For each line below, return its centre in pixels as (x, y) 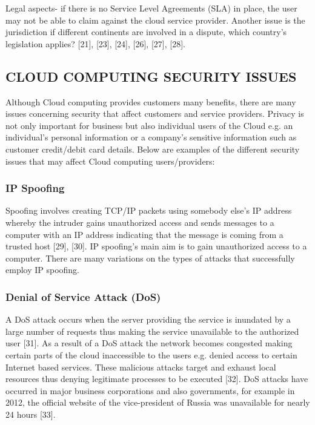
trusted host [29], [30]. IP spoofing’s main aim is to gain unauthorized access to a (156, 246)
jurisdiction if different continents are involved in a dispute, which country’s (146, 32)
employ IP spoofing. (43, 270)
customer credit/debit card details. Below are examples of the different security (153, 149)
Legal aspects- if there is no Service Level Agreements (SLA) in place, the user (151, 8)
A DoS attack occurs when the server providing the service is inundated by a (148, 319)
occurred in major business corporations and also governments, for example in (150, 390)
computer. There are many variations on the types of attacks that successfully (150, 258)
